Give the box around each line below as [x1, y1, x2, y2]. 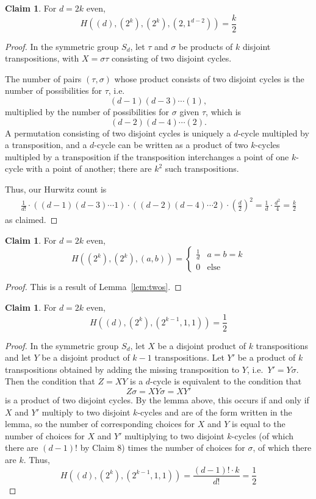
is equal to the [232, 417, 285, 430]
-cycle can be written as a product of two [94, 138, 248, 151]
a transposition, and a [5, 138, 87, 151]
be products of [178, 40, 233, 52]
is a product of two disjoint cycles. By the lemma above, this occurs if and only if [5, 393, 309, 406]
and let [5, 351, 31, 364]
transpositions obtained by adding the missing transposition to [5, 363, 240, 375]
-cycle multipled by [238, 126, 309, 139]
